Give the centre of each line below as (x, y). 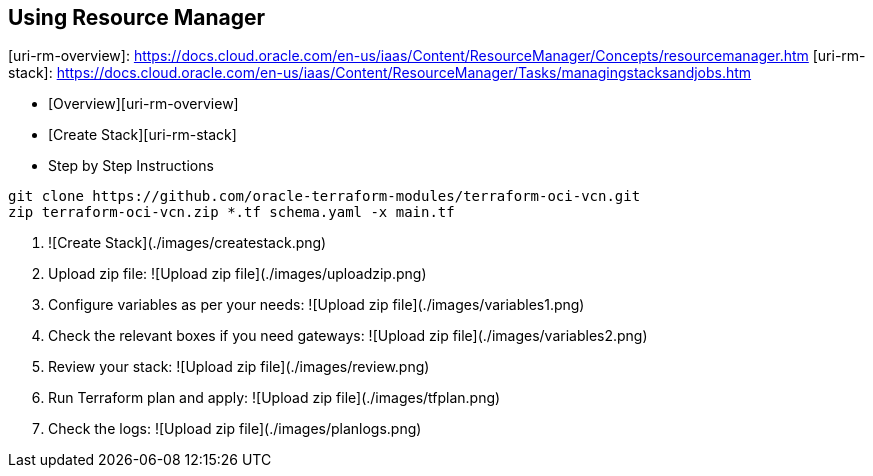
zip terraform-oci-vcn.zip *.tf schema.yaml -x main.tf (231, 212)
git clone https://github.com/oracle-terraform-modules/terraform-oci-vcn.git (324, 196)
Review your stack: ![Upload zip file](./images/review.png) (239, 367)
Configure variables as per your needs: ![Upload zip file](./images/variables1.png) (316, 305)
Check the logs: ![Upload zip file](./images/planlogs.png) (235, 429)
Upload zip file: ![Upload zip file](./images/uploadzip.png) (237, 274)
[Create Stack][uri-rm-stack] (142, 135)
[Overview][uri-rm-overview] (143, 104)
